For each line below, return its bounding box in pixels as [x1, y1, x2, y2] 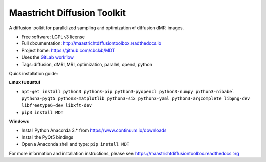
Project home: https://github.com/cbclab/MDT [21, 47, 115, 53]
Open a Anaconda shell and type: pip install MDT [21, 141, 130, 147]
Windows [9, 119, 29, 124]
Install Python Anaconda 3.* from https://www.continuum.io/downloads [21, 127, 166, 133]
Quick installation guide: [9, 70, 58, 76]
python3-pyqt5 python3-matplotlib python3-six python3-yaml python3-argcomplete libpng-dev [21, 96, 250, 101]
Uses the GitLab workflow [21, 54, 74, 60]
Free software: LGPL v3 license [21, 34, 85, 40]
